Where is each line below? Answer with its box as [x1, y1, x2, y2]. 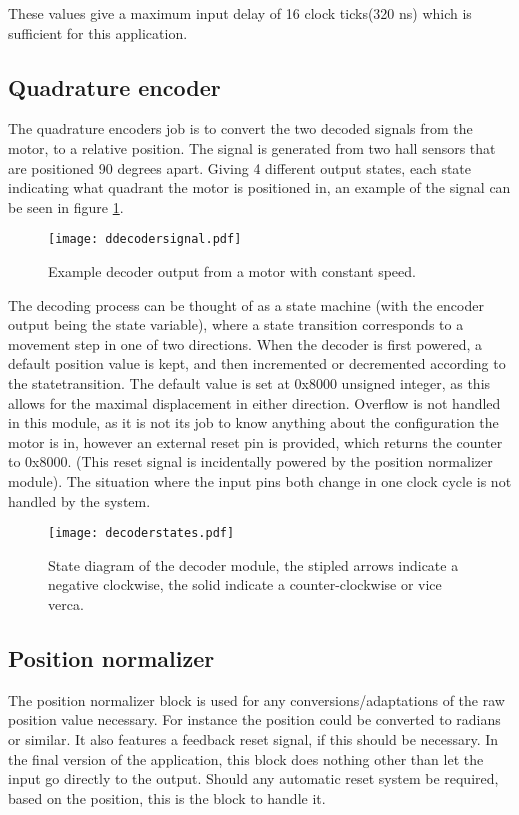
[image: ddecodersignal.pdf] [48, 232, 242, 247]
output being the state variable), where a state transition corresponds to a [8, 314, 464, 335]
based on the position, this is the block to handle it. [8, 787, 326, 808]
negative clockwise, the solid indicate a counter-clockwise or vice [48, 574, 442, 595]
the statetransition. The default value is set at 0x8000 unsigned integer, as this [8, 372, 491, 393]
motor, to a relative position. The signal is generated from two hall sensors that [8, 137, 496, 158]
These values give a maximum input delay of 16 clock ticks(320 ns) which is [8, 3, 472, 23]
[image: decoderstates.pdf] [48, 526, 235, 541]
